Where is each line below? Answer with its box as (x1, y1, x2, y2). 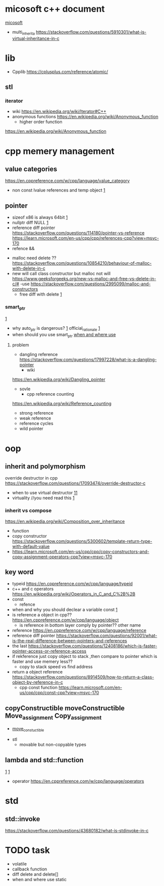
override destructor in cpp (5, 475, 58, 481)
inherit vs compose (5, 507, 52, 514)
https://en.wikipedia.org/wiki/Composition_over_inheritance (5, 518, 125, 524)
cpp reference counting (26, 391, 74, 397)
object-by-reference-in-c (12, 679, 63, 685)
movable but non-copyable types (19, 741, 86, 748)
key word (5, 568, 34, 576)
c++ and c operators (12, 586, 54, 592)
